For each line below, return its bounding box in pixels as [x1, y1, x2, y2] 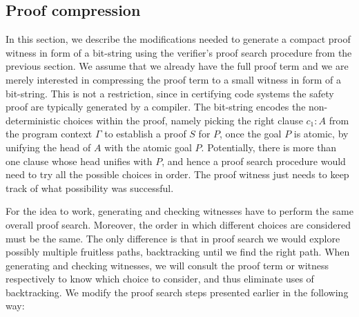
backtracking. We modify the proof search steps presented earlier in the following [6, 285, 349, 299]
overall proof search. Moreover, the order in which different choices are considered [6, 217, 351, 231]
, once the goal [220, 126, 282, 141]
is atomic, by [293, 126, 349, 141]
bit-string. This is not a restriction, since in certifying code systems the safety [6, 86, 334, 100]
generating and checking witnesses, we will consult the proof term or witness [6, 258, 329, 272]
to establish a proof [104, 126, 186, 141]
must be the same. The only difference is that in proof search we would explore [6, 231, 340, 245]
